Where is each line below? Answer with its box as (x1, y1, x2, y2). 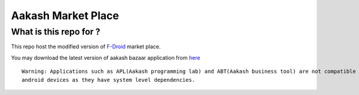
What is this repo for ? (11, 26, 101, 37)
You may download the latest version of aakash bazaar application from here (11, 54, 200, 61)
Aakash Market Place (11, 9, 119, 22)
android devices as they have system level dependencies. (22, 76, 196, 83)
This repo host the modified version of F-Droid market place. (11, 43, 161, 50)
